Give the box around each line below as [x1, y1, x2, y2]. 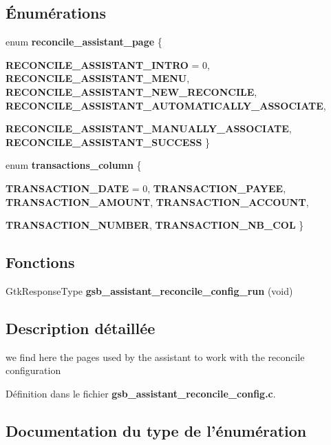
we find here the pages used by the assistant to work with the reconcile [6, 349, 305, 364]
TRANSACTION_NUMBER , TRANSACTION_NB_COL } [6, 218, 304, 232]
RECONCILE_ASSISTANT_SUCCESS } [6, 134, 211, 149]
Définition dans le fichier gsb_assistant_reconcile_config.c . [6, 386, 276, 400]
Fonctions [6, 251, 75, 273]
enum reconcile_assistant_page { [6, 34, 162, 49]
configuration [6, 363, 61, 377]
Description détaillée [6, 317, 156, 338]
